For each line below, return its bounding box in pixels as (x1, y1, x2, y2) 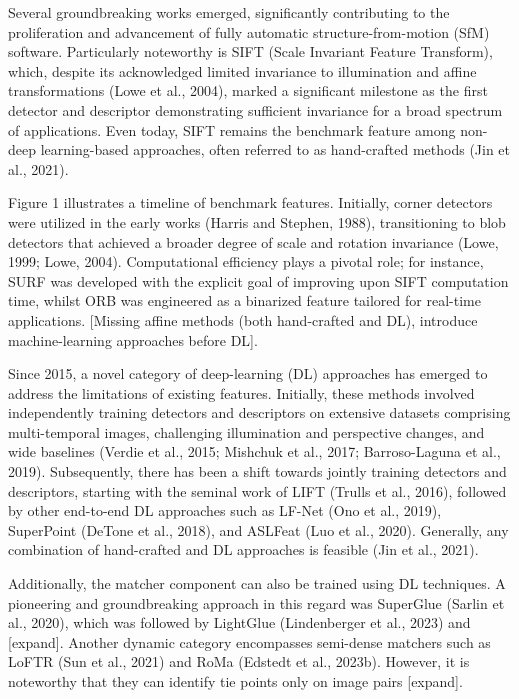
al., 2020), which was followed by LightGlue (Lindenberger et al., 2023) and (8, 612, 471, 633)
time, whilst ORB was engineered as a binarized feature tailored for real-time (8, 290, 481, 311)
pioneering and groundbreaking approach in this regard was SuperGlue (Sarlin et (8, 592, 505, 613)
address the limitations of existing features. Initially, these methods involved (8, 382, 475, 403)
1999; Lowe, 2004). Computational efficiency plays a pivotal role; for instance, (8, 251, 484, 272)
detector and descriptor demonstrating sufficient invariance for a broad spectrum (8, 99, 503, 120)
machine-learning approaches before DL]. (8, 329, 258, 350)
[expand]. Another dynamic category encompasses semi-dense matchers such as (8, 631, 491, 652)
